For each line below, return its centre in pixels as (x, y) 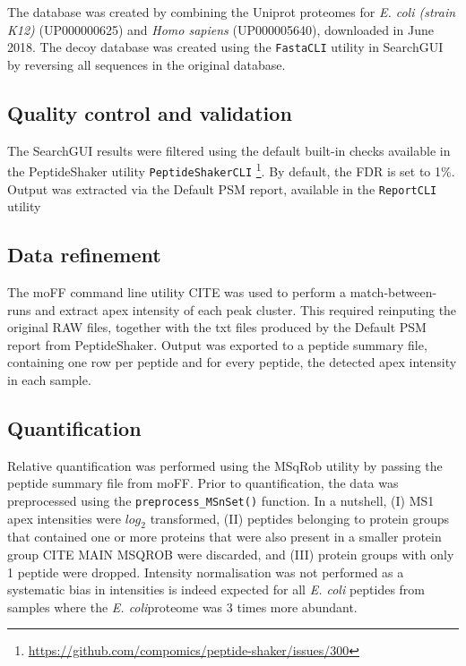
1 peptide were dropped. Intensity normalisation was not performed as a (206, 572)
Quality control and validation (150, 112)
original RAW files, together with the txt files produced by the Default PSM (217, 327)
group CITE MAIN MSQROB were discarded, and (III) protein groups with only (231, 554)
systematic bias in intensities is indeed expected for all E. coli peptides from (216, 589)
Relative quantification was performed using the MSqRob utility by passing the (225, 465)
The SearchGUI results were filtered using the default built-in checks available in (229, 150)
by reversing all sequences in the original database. (147, 64)
